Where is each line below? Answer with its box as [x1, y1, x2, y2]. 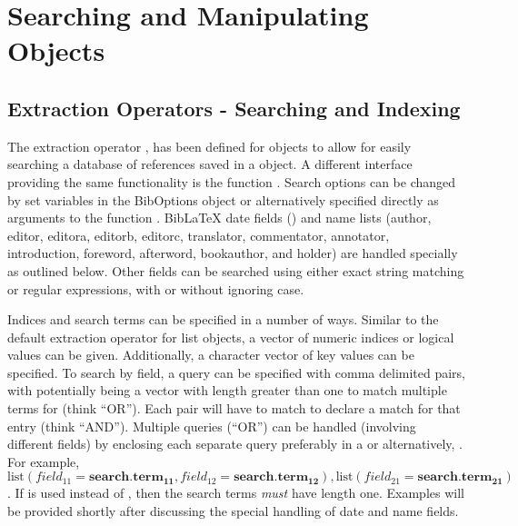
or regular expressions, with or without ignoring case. [7, 279, 304, 298]
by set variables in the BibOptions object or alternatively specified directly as [7, 190, 439, 209]
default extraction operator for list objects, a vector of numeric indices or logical [7, 327, 454, 346]
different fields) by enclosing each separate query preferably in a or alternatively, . [7, 434, 463, 453]
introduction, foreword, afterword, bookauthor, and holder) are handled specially [7, 243, 458, 263]
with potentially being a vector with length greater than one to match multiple [7, 381, 447, 400]
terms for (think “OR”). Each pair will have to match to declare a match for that [7, 399, 461, 418]
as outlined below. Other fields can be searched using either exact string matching [7, 261, 464, 280]
